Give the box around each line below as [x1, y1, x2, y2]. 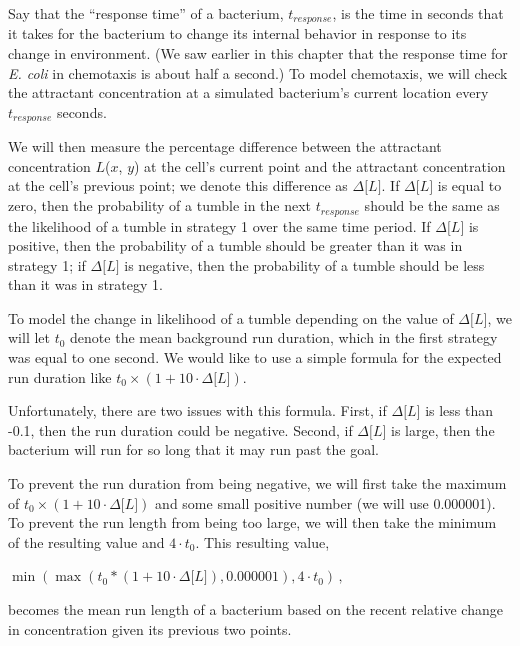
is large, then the [391, 419, 495, 440]
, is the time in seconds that [332, 3, 504, 23]
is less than [425, 400, 494, 421]
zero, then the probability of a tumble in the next [8, 195, 312, 216]
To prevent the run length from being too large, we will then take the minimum [8, 512, 497, 533]
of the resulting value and [8, 531, 165, 552]
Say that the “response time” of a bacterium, [8, 3, 284, 23]
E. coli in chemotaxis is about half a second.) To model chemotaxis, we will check [8, 62, 508, 83]
